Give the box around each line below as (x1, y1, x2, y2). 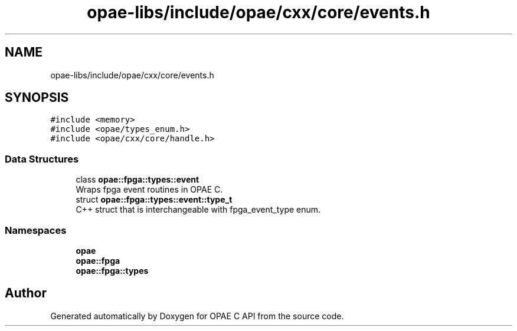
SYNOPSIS (5, 90, 69, 105)
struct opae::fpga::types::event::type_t (76, 194, 233, 205)
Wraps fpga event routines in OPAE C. (76, 184, 223, 195)
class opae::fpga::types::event (76, 174, 199, 185)
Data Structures (5, 153, 79, 165)
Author (5, 286, 47, 301)
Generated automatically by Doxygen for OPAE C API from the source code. (50, 310, 344, 321)
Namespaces (5, 224, 67, 236)
